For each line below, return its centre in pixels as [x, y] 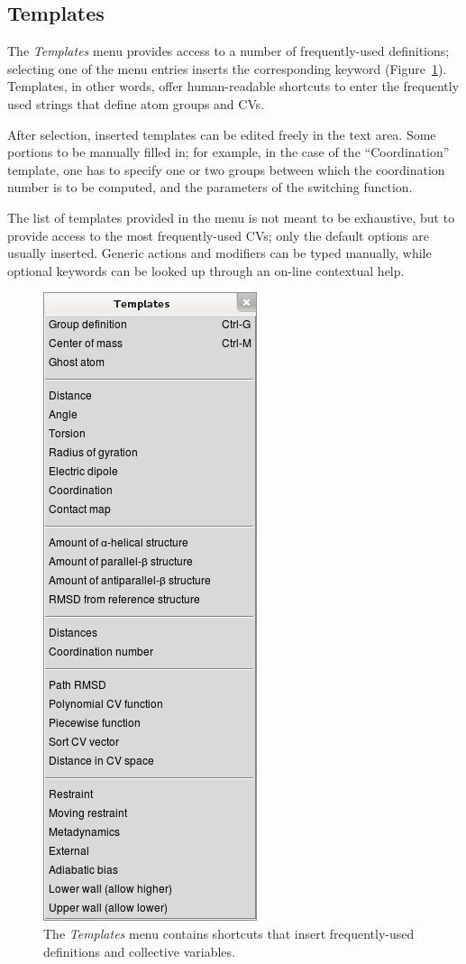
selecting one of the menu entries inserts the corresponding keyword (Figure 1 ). [227, 68]
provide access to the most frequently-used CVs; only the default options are [219, 235]
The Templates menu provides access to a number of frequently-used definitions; [228, 51]
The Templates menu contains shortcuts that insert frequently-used [229, 933]
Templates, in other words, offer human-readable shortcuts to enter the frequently [233, 86]
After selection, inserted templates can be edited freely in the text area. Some [222, 134]
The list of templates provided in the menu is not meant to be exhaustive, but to [231, 217]
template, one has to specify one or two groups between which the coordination [226, 169]
